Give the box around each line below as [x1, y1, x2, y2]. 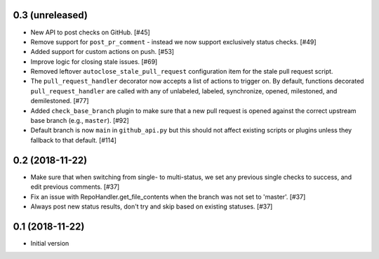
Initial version [30, 239, 69, 247]
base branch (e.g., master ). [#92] [30, 117, 129, 125]
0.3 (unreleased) [13, 9, 88, 21]
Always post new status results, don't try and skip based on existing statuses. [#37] [30, 202, 273, 211]
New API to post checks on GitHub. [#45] [30, 28, 150, 36]
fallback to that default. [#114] [30, 135, 117, 144]
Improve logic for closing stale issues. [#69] [30, 57, 158, 66]
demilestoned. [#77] [30, 97, 89, 105]
